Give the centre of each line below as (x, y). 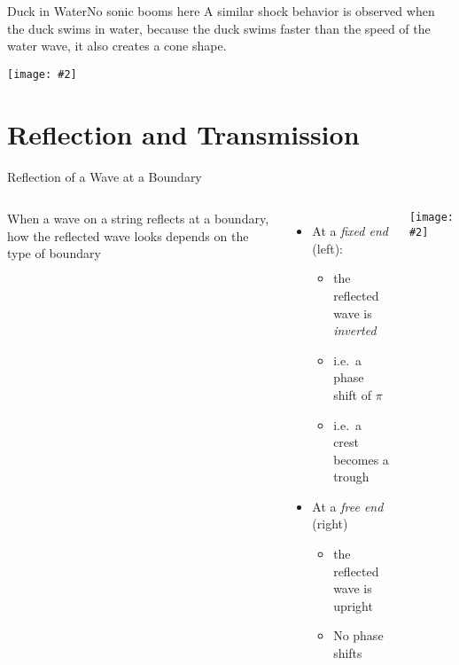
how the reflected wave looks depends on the (128, 235)
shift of (353, 394)
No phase (358, 635)
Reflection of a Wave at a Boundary (105, 176)
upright (353, 605)
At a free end (348, 506)
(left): (327, 248)
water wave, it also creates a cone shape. (117, 46)
